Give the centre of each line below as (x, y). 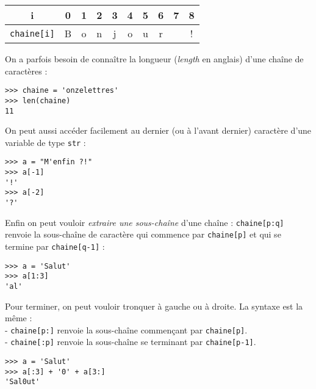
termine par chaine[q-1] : (55, 246)
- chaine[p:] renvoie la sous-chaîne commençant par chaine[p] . (126, 329)
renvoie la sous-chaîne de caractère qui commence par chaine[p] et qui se (143, 234)
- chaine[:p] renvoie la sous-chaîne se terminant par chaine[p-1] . (131, 342)
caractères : (26, 71)
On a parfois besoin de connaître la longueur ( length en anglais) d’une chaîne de (154, 59)
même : (19, 318)
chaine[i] (32, 33)
